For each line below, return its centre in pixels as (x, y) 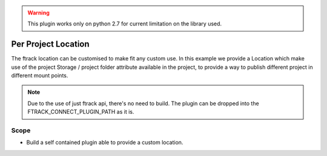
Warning (38, 13)
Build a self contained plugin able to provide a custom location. (105, 143)
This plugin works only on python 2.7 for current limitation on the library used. (125, 24)
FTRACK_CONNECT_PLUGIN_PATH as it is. (81, 112)
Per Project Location (51, 44)
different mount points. (40, 76)
